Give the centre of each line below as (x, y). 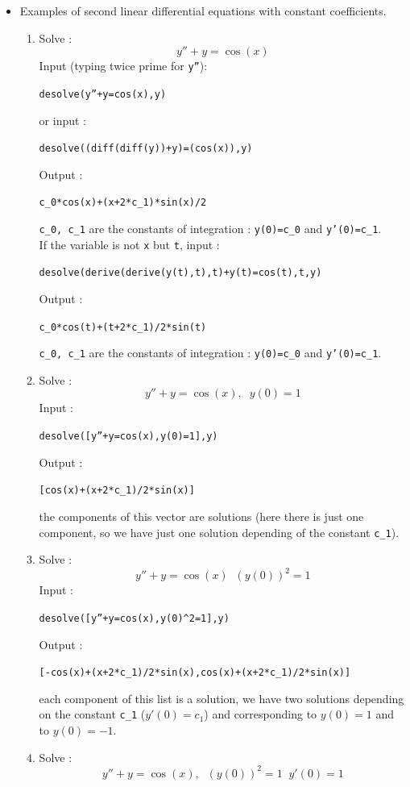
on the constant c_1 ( (92, 714)
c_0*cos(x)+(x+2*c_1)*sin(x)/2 (123, 203)
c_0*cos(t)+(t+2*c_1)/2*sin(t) (123, 327)
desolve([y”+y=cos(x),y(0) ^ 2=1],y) (134, 618)
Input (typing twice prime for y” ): (123, 66)
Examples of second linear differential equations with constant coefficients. (203, 10)
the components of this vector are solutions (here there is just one (201, 516)
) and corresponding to (261, 714)
